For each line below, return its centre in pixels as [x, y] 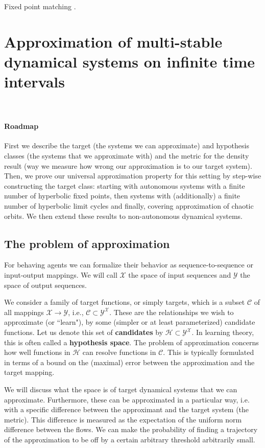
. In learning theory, [223, 332]
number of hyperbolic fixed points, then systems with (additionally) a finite [122, 196]
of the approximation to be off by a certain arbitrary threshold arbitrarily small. [130, 439]
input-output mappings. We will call [61, 275]
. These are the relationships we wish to [172, 312]
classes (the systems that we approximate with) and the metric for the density [127, 156]
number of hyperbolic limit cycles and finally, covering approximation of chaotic [129, 206]
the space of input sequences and [180, 275]
